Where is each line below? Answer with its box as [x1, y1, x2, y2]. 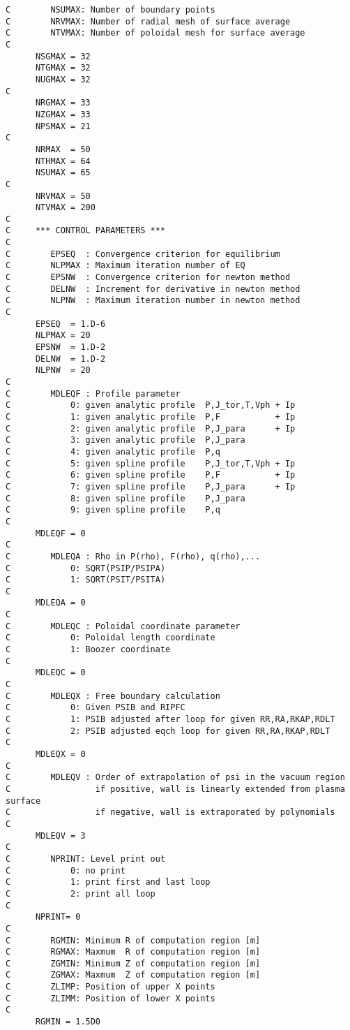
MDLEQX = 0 [35, 749, 86, 759]
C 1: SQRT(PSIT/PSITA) [6, 575, 166, 585]
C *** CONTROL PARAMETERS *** [6, 226, 166, 236]
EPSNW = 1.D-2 [35, 342, 106, 353]
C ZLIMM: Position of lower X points [6, 993, 215, 1003]
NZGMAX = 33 [35, 109, 91, 119]
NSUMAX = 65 [35, 168, 91, 178]
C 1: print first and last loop [6, 877, 211, 888]
